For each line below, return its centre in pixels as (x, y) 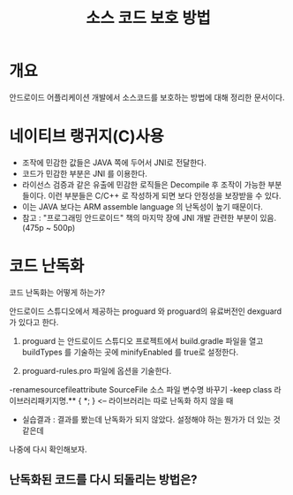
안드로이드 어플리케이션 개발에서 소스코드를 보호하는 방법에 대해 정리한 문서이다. (147, 97)
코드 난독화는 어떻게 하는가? (57, 292)
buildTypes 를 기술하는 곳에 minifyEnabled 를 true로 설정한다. (130, 352)
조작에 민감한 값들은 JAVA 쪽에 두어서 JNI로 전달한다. (114, 162)
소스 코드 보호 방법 (148, 18)
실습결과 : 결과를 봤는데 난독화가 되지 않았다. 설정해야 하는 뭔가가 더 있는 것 (151, 419)
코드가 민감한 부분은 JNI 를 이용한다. (85, 173)
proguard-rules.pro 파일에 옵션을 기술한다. (97, 370)
